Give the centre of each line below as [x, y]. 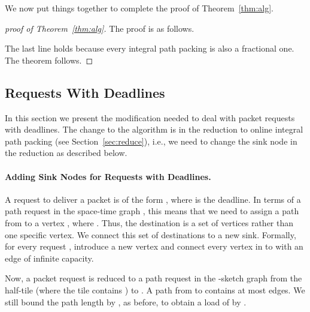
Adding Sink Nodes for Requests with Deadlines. [108, 176]
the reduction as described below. [66, 153]
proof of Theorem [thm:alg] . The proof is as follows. [100, 28]
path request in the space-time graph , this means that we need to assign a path [152, 211]
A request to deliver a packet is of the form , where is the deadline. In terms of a [153, 199]
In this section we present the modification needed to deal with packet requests [150, 117]
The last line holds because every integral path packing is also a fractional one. [150, 48]
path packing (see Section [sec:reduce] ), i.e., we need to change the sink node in [151, 141]
